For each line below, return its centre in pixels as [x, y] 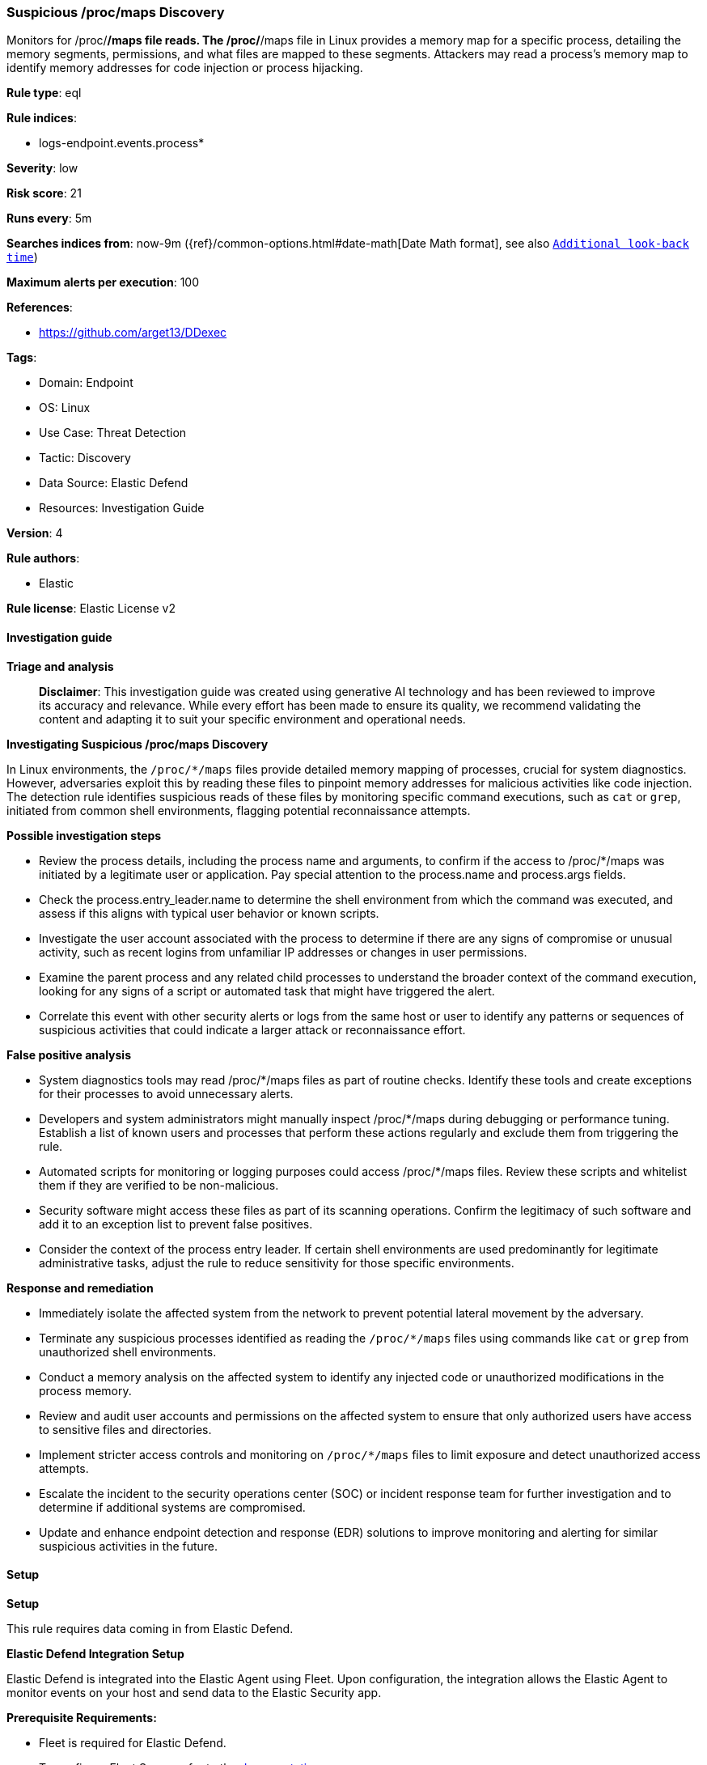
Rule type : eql [44, 93]
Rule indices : [42, 118]
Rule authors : [43, 558]
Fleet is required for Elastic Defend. [133, 1742]
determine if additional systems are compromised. [172, 1507]
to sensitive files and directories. [125, 1429]
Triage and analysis [60, 666]
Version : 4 [35, 533]
